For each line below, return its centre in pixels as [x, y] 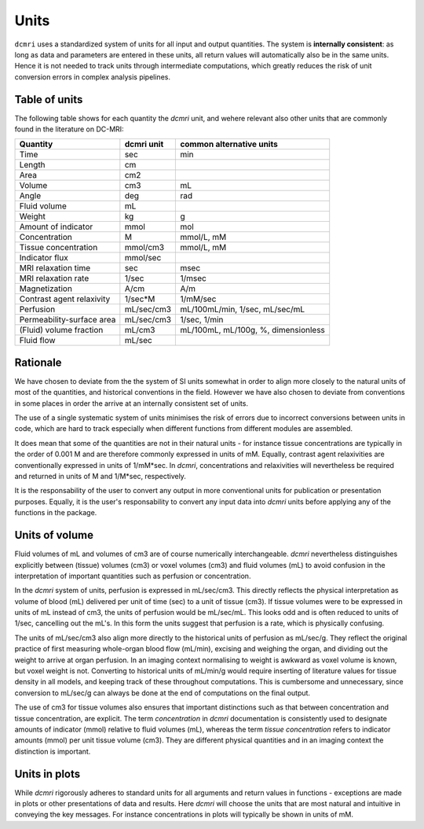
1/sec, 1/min [202, 320]
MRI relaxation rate [54, 278]
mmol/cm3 [144, 248]
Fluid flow [37, 341]
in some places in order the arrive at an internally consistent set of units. [132, 403]
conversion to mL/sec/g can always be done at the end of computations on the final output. [162, 693]
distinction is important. [53, 751]
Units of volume [54, 535]
